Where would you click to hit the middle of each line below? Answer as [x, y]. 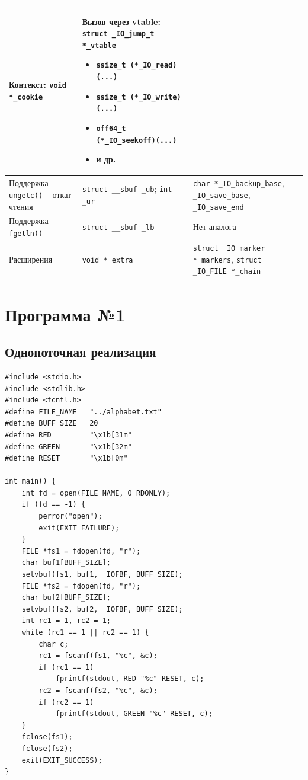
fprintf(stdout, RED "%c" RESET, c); [130, 679]
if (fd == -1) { [54, 505]
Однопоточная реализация [81, 352]
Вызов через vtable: [121, 21]
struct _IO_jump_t [118, 34]
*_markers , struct [227, 259]
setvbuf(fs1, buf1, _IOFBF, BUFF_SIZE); [102, 575]
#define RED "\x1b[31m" [68, 435]
